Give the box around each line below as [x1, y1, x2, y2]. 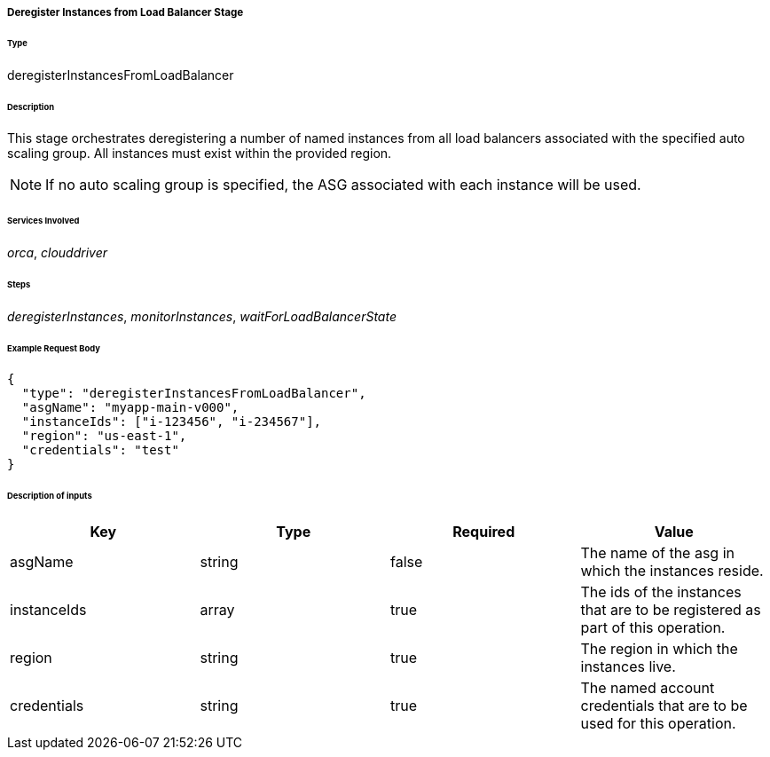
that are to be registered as [580, 601, 761, 619]
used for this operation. [580, 714, 736, 733]
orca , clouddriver [7, 245, 108, 261]
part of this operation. [580, 619, 726, 637]
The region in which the [580, 640, 738, 658]
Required [452, 523, 515, 541]
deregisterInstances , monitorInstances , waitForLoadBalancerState [7, 308, 397, 324]
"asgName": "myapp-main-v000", [21, 400, 240, 415]
